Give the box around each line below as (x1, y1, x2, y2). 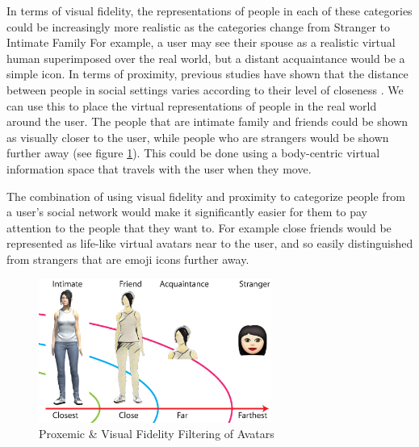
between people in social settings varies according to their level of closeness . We (6, 81, 404, 98)
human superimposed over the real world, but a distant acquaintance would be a (6, 49, 405, 66)
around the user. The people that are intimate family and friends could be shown (6, 113, 409, 130)
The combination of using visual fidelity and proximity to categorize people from (6, 187, 405, 204)
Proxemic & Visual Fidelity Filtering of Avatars (39, 425, 274, 442)
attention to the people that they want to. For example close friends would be (6, 219, 392, 236)
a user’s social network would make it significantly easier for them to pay (6, 203, 367, 220)
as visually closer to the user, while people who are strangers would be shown (6, 128, 389, 145)
